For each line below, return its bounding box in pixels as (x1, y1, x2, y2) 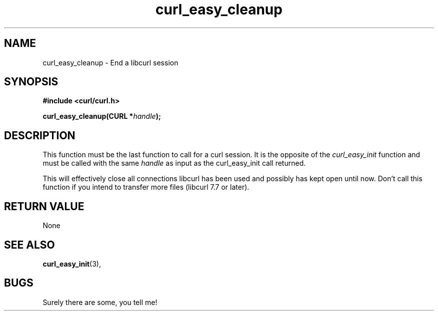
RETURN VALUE (4, 200, 84, 213)
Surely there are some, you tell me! (42, 298, 157, 307)
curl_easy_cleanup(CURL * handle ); (42, 112, 161, 121)
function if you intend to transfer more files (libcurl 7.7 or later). (42, 183, 249, 192)
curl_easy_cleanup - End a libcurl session (42, 58, 178, 67)
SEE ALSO (4, 238, 55, 251)
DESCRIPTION (4, 129, 75, 142)
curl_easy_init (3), (42, 259, 101, 268)
